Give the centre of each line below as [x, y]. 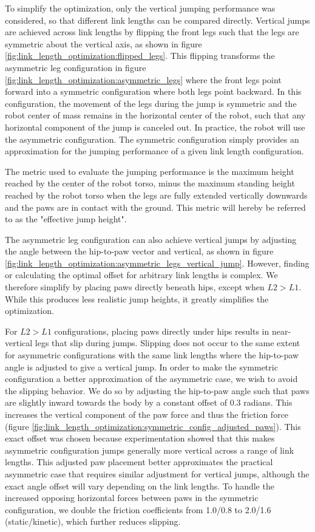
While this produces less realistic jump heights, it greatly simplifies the [137, 298]
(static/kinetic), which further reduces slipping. [93, 521]
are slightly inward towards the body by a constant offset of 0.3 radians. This [149, 402]
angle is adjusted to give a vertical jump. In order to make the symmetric [141, 367]
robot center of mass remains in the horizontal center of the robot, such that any [155, 115]
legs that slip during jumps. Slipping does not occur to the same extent [168, 343]
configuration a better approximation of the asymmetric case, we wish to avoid [151, 379]
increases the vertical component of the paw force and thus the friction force [147, 414]
